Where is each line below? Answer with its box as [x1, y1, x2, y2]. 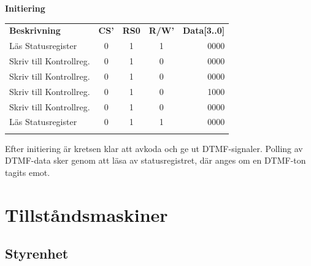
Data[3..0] [182, 24, 225, 37]
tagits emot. [5, 165, 50, 178]
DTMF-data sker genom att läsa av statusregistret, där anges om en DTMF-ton [5, 154, 306, 167]
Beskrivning [9, 24, 61, 37]
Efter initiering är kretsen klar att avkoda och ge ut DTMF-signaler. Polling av [5, 142, 303, 154]
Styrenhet [5, 244, 69, 263]
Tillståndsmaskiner [5, 202, 168, 227]
